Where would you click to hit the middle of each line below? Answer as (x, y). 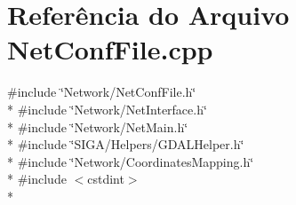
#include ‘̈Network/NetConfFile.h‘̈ (102, 92)
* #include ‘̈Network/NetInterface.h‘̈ (107, 109)
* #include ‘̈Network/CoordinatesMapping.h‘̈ (131, 161)
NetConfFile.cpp (110, 49)
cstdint (106, 179)
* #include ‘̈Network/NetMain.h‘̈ (98, 126)
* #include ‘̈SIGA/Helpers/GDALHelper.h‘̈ (126, 144)
